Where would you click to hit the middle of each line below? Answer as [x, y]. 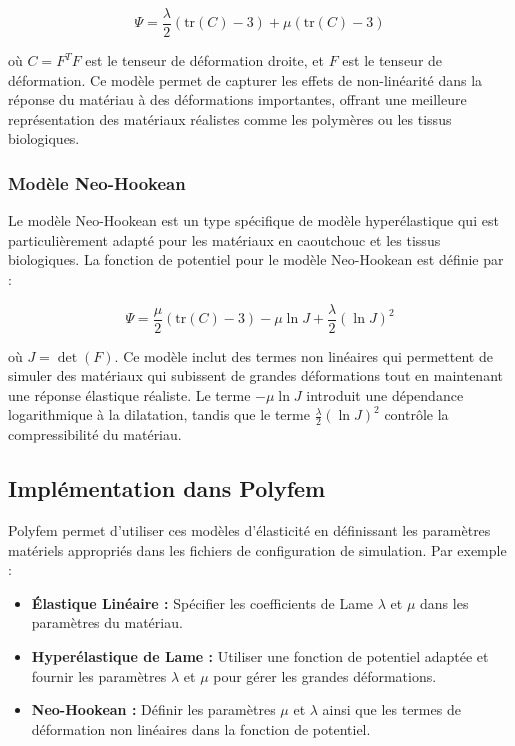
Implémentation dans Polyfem [167, 488]
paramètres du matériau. [107, 622]
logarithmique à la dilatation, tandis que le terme [159, 414]
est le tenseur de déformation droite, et [204, 60]
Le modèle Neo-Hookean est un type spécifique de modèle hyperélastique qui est [253, 220]
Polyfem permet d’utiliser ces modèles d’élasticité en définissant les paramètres [249, 530]
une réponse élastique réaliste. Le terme [129, 394]
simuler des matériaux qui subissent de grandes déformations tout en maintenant [255, 375]
